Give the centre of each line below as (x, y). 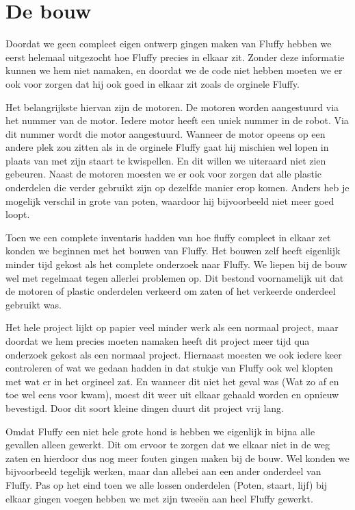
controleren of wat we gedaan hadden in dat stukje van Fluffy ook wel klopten (169, 368)
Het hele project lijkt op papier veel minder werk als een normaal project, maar (172, 327)
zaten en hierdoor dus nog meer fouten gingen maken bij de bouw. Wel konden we (177, 458)
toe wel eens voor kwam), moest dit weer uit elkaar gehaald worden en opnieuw (172, 394)
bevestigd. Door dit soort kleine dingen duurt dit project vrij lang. (145, 408)
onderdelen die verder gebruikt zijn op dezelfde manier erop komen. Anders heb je (177, 187)
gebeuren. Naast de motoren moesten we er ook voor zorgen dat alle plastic (163, 174)
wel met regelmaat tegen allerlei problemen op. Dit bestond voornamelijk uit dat (175, 277)
